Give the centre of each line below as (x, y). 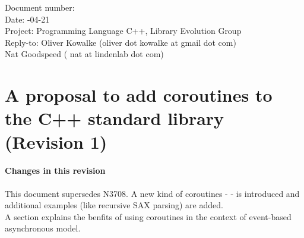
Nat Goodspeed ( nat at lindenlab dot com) (84, 54)
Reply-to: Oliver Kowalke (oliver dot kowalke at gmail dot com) (121, 42)
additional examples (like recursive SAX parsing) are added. (114, 205)
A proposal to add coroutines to (139, 95)
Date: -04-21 (27, 19)
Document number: (40, 7)
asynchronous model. (43, 228)
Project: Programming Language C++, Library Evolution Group (123, 31)
